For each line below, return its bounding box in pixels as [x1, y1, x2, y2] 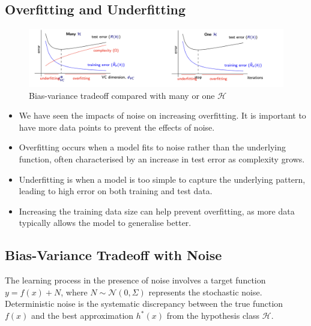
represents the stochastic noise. [148, 285, 262, 298]
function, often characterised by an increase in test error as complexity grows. [19, 153, 305, 165]
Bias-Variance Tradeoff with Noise [5, 246, 222, 264]
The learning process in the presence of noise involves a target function [5, 274, 266, 286]
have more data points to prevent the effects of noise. [19, 120, 215, 133]
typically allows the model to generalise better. [19, 216, 192, 229]
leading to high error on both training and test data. [19, 185, 213, 197]
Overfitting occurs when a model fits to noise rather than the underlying [19, 141, 286, 153]
